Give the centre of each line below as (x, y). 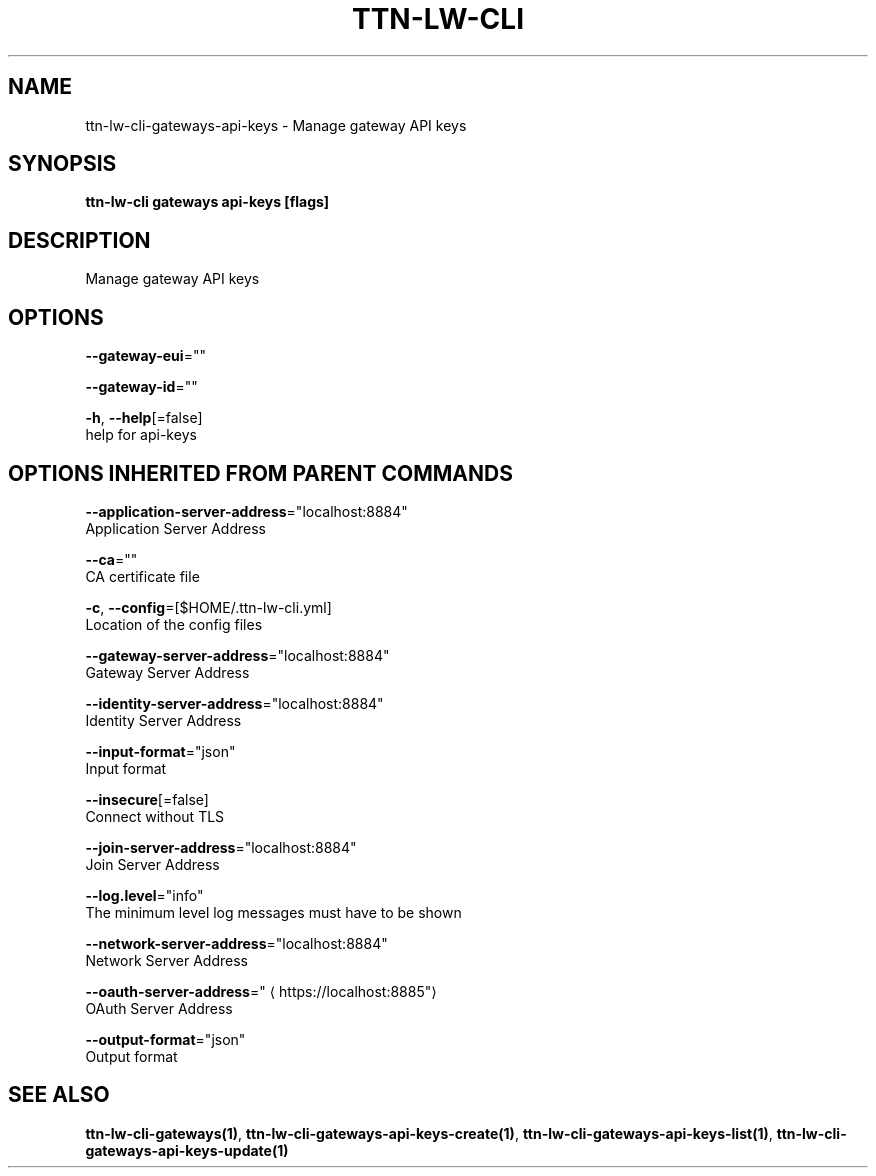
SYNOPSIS (62, 164)
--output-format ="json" (165, 1039)
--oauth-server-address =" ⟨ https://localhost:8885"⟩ (261, 991)
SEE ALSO (59, 1095)
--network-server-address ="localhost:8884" (236, 943)
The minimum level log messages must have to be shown (273, 912)
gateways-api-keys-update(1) (187, 1150)
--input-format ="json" (160, 751)
